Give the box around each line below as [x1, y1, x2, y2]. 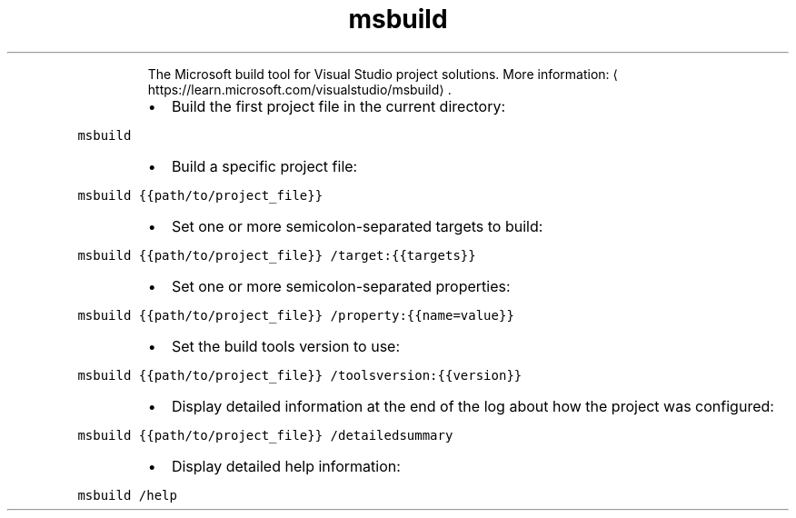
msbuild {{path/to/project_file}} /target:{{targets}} [77, 247, 476, 263]
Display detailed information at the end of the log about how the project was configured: [171, 396, 774, 415]
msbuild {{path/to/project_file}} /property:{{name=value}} [77, 307, 514, 323]
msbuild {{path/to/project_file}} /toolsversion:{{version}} [77, 367, 522, 383]
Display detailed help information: [171, 456, 401, 475]
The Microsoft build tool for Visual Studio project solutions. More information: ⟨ [147, 65, 619, 82]
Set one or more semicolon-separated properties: [171, 276, 511, 295]
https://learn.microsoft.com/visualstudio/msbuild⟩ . [147, 81, 452, 97]
